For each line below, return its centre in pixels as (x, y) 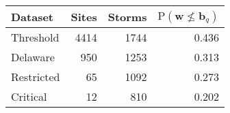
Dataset (33, 17)
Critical (29, 96)
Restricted (36, 77)
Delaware (33, 57)
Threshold (35, 37)
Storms (127, 17)
